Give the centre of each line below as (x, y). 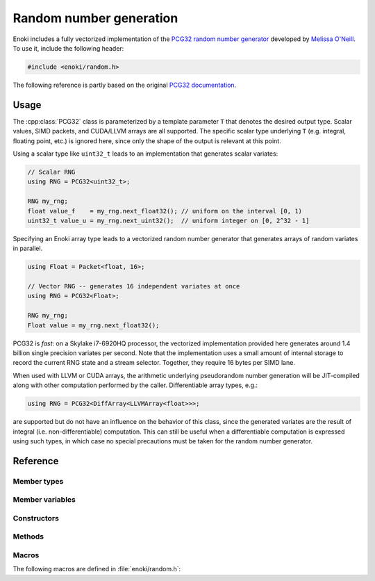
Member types (38, 481)
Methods (28, 537)
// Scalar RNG (51, 172)
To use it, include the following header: (68, 48)
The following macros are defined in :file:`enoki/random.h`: (97, 569)
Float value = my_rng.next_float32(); (93, 325)
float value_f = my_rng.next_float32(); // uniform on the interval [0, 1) (165, 211)
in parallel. (28, 248)
